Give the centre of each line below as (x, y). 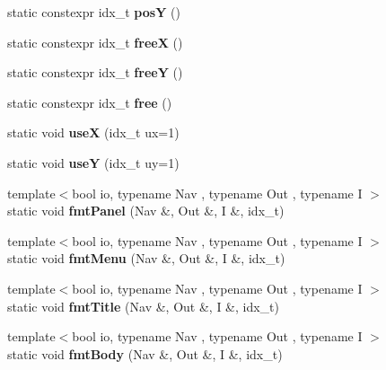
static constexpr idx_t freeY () (95, 72)
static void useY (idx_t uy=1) (93, 162)
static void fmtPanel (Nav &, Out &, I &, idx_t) (146, 211)
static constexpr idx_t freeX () (95, 42)
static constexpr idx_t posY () (94, 12)
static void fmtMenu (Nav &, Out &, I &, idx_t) (146, 258)
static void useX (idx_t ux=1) (93, 132)
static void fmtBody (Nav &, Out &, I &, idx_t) (145, 353)
